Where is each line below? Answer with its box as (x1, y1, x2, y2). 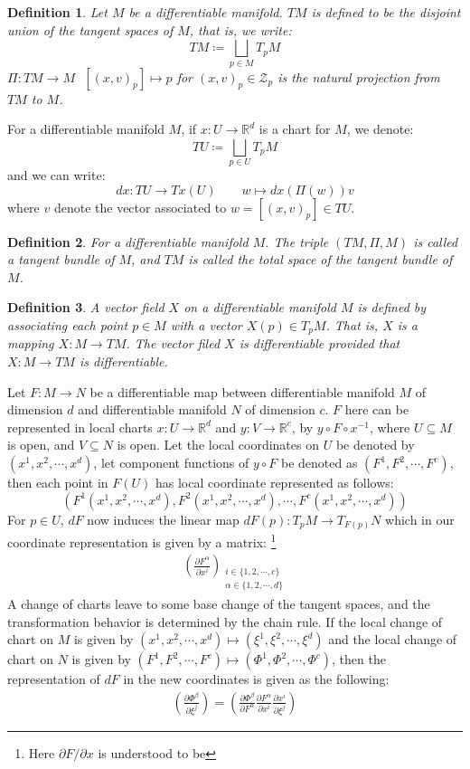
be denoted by (335, 435, 415, 454)
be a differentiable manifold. (128, 3, 283, 21)
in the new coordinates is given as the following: (123, 669, 390, 688)
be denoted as (280, 453, 358, 472)
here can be (344, 400, 409, 419)
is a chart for (258, 119, 331, 138)
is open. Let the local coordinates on (117, 435, 319, 454)
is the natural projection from (277, 67, 440, 86)
